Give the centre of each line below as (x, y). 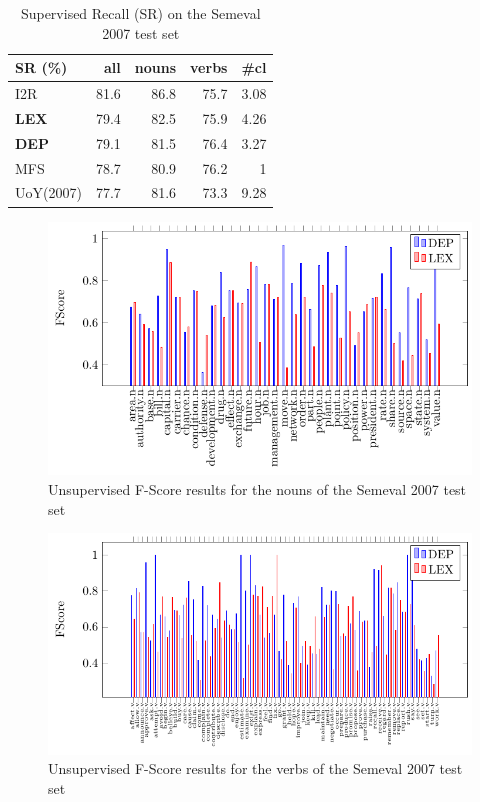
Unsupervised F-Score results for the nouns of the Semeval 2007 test (257, 489)
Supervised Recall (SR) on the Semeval (140, 13)
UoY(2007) (48, 192)
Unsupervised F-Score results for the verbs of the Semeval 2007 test (255, 768)
